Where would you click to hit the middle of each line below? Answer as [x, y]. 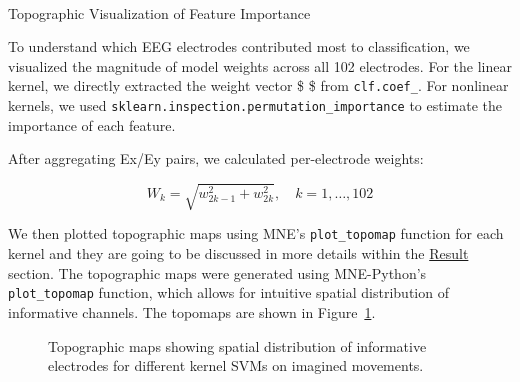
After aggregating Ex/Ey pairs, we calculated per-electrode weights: [216, 158]
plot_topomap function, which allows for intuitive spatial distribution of [228, 292]
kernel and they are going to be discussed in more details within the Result [238, 253]
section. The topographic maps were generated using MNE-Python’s [217, 272]
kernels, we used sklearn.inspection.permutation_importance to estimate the [255, 105]
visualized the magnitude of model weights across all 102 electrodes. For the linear [260, 65]
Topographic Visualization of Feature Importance [159, 12]
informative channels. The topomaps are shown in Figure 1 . [192, 311]
